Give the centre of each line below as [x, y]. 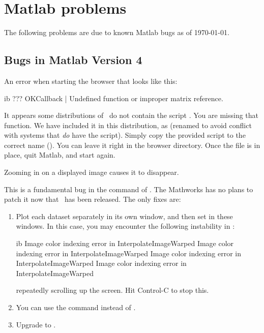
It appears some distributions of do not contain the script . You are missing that [131, 115]
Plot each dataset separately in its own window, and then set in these [124, 216]
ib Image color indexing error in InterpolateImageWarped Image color [125, 243]
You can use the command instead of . [76, 307]
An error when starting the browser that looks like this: [91, 81]
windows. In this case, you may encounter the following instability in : [125, 226]
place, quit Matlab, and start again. [60, 155]
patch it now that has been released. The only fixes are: [93, 199]
